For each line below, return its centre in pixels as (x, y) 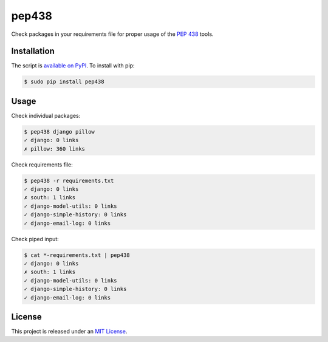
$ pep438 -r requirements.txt (69, 180)
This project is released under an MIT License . (69, 332)
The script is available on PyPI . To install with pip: (73, 66)
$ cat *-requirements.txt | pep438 (77, 255)
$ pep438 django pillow (60, 132)
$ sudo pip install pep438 (64, 82)
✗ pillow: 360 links (54, 149)
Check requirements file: (42, 165)
